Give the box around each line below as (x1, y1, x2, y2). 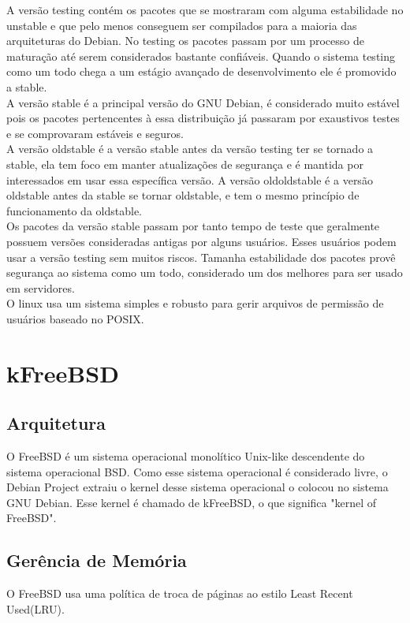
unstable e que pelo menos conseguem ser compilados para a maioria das (6, 17, 357, 33)
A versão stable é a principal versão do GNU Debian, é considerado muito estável (6, 94, 400, 110)
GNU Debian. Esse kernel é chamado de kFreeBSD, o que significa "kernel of (6, 494, 377, 510)
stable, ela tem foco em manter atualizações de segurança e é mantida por (6, 155, 363, 172)
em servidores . (6, 279, 75, 296)
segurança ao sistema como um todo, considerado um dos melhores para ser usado (6, 264, 403, 281)
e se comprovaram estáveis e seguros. (6, 125, 184, 141)
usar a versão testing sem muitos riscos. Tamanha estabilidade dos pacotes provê (6, 248, 396, 265)
